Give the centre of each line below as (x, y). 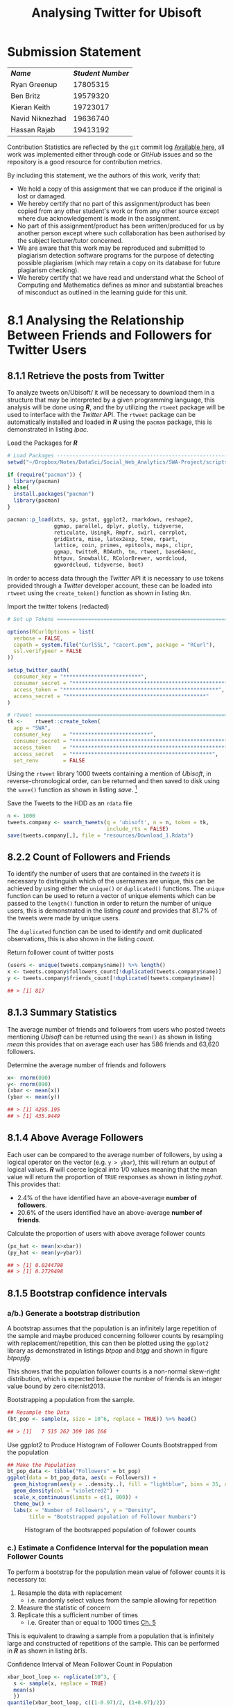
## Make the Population (42, 1465)
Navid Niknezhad (39, 118)
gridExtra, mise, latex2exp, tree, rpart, (116, 539)
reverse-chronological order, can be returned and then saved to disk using (114, 781)
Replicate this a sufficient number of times (78, 1615)
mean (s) (25, 1690)
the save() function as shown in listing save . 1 (72, 789)
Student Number (101, 73)
